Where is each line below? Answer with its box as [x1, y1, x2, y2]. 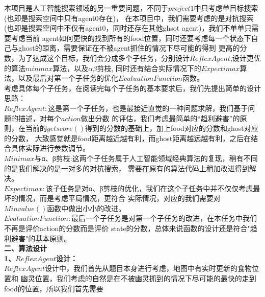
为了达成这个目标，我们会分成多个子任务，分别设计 [18, 52, 190, 63]
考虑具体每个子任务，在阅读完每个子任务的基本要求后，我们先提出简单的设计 [4, 82, 261, 93]
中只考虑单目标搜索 [194, 3, 258, 13]
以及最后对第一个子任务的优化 [18, 73, 118, 83]
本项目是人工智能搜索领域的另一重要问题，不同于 [4, 3, 168, 13]
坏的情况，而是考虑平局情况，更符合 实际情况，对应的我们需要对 [4, 193, 221, 203]
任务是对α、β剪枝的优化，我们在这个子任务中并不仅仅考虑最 [60, 182, 260, 193]
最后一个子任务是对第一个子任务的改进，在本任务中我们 [71, 213, 257, 223]
